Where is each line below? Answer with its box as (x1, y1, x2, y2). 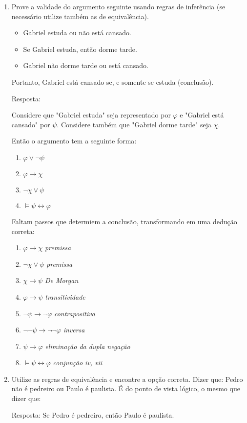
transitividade (45, 291, 85, 302)
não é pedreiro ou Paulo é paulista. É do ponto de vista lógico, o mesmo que (11, 383, 240, 394)
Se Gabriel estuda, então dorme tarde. (23, 44, 137, 54)
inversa (63, 325, 85, 335)
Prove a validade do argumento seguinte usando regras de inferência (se (11, 1, 226, 11)
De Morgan (44, 275, 79, 285)
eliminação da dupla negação (45, 341, 130, 351)
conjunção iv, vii (53, 357, 103, 368)
